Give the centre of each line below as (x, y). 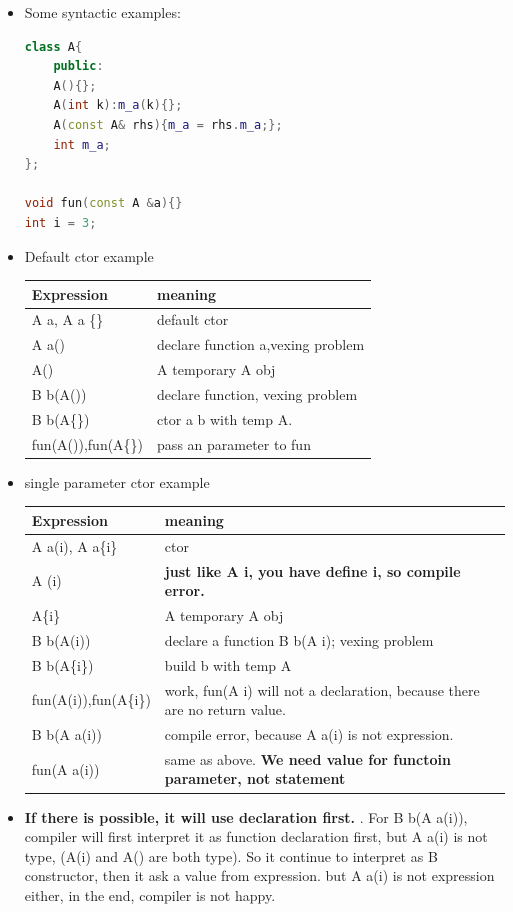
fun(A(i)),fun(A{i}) (91, 699)
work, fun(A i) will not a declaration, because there (322, 689)
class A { (53, 46)
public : (78, 66)
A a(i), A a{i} (74, 545)
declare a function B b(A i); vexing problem (299, 639)
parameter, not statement (255, 778)
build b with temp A (228, 664)
